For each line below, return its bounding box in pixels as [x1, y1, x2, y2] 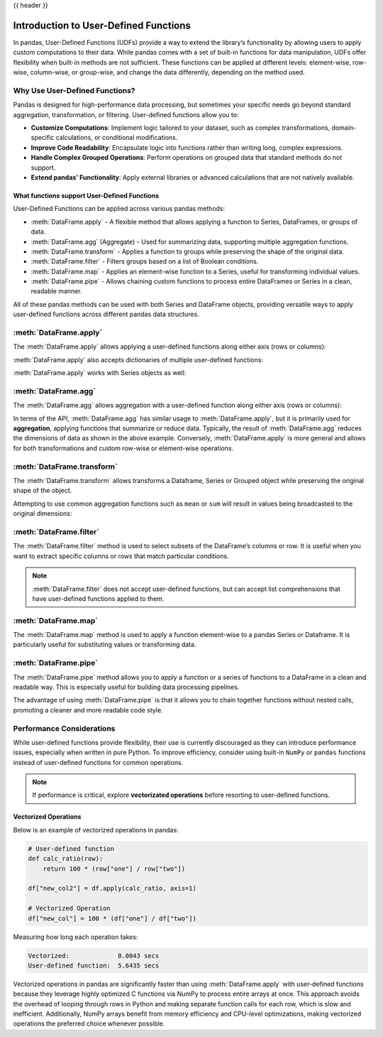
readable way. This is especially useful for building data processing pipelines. [13, 683, 240, 691]
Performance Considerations [13, 723, 116, 733]
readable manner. [30, 287, 82, 295]
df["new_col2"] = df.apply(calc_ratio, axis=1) [28, 884, 196, 893]
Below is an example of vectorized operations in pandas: [13, 825, 179, 834]
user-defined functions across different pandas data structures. [13, 310, 199, 319]
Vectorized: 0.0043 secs [28, 952, 160, 960]
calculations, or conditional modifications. [55, 134, 178, 142]
